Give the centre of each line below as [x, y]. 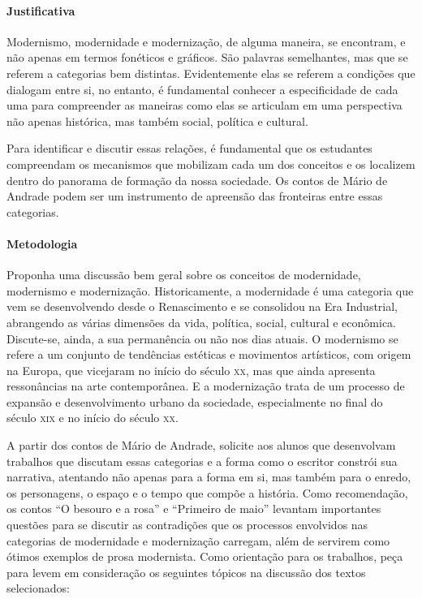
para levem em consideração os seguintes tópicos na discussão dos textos [186, 572]
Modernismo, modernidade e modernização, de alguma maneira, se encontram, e [206, 41]
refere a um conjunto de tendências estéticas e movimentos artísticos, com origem [209, 354]
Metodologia [42, 243]
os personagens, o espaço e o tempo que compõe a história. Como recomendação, [207, 492]
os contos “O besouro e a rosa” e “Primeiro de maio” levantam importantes [194, 509]
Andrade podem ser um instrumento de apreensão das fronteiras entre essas [195, 196]
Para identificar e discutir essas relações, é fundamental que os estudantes [189, 148]
